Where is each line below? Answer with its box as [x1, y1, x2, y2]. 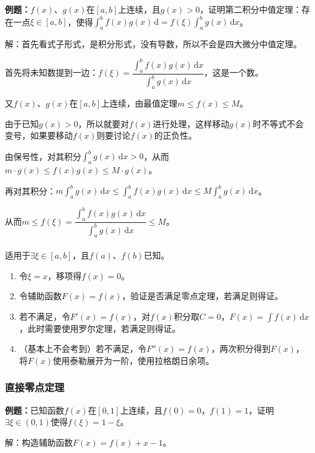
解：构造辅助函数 [5, 435, 73, 448]
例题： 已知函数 [5, 403, 64, 416]
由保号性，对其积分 [5, 150, 81, 162]
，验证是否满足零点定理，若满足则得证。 [122, 289, 283, 302]
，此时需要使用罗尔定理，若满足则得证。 [19, 322, 181, 334]
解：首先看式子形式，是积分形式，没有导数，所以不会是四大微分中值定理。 [5, 37, 302, 50]
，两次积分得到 [211, 342, 271, 355]
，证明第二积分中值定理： [199, 3, 302, 15]
